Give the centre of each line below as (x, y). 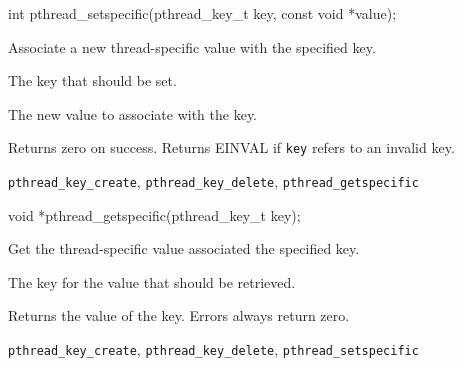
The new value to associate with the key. (133, 113)
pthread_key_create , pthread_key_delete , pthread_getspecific (213, 181)
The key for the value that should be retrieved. (152, 281)
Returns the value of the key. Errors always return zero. (179, 315)
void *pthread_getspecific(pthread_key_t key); (154, 214)
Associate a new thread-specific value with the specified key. (192, 46)
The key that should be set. (92, 80)
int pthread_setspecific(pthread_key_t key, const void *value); (202, 13)
